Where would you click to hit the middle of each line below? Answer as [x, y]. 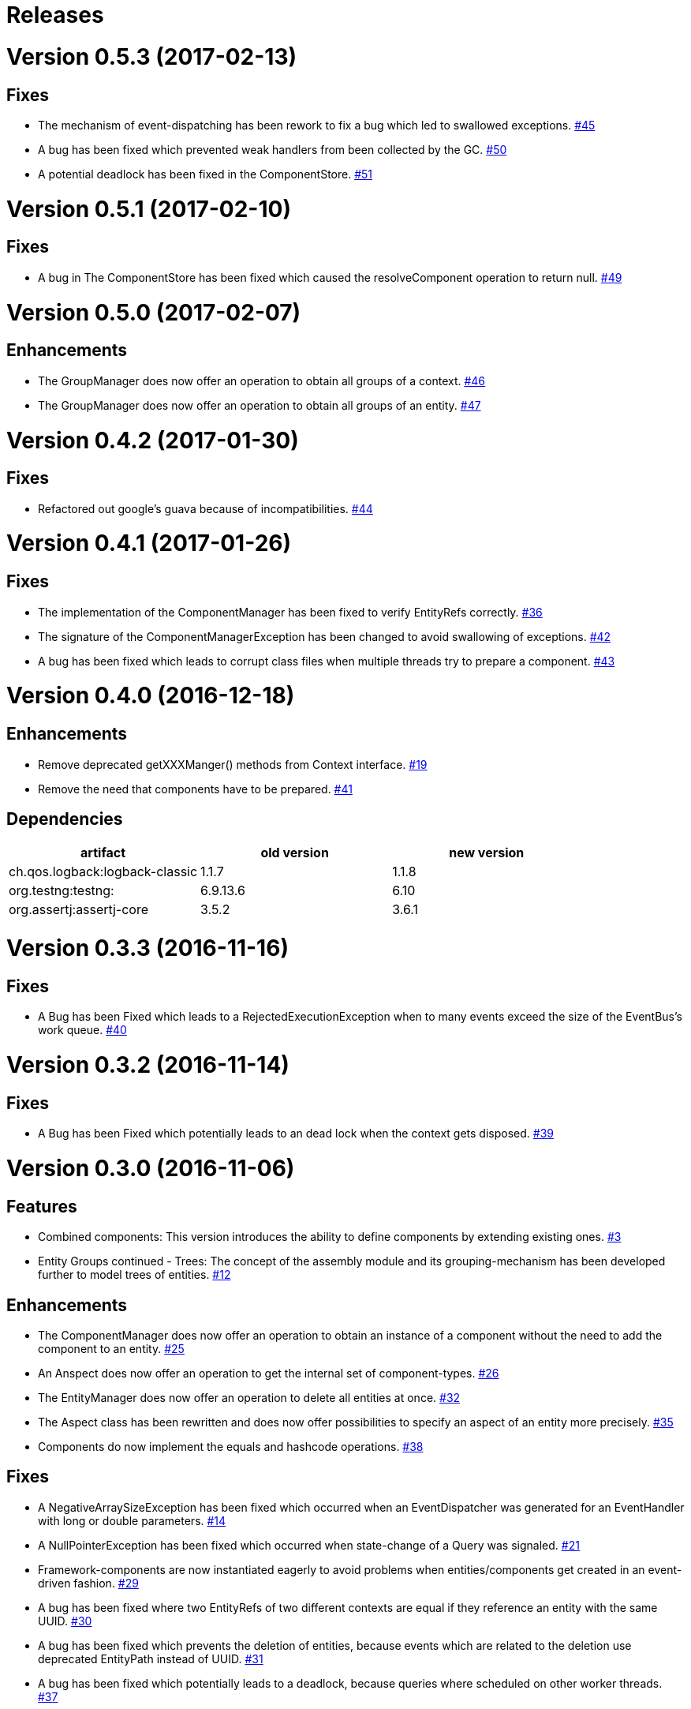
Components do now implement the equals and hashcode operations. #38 [231, 1446]
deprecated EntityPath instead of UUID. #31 [151, 1658]
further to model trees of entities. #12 [134, 1275]
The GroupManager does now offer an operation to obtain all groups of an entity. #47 [260, 405]
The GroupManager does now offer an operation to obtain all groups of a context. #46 [262, 380]
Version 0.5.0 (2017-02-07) [154, 312]
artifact [103, 853]
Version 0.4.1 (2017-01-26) [149, 543]
